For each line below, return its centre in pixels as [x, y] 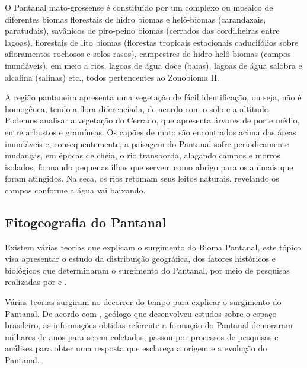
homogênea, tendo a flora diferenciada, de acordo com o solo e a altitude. [137, 108]
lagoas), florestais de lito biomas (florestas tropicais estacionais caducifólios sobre [152, 42]
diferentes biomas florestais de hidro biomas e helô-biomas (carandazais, [135, 19]
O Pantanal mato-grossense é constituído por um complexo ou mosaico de [139, 7]
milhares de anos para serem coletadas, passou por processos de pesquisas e [142, 336]
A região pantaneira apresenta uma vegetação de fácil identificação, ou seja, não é [153, 97]
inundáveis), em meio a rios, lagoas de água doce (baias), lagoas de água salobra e [153, 65]
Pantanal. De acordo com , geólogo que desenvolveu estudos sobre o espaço [141, 313]
